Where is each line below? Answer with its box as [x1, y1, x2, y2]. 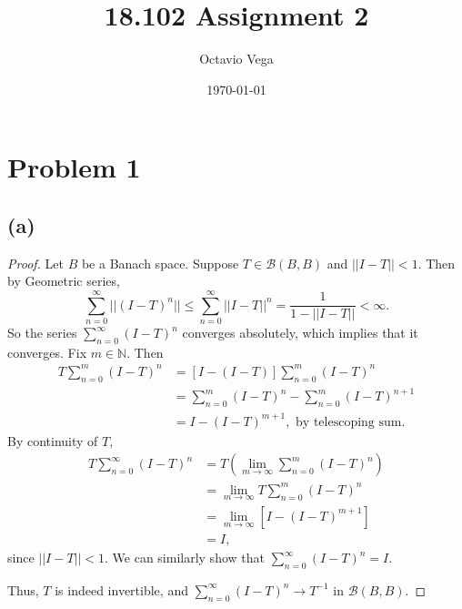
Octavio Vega [199, 49, 274, 68]
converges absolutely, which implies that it [182, 323, 418, 342]
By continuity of [7, 431, 98, 450]
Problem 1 [7, 148, 141, 186]
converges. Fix [7, 342, 87, 361]
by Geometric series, [7, 271, 120, 290]
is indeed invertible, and [55, 580, 188, 599]
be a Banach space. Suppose [81, 253, 239, 272]
